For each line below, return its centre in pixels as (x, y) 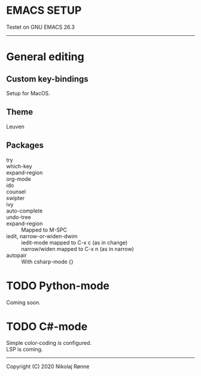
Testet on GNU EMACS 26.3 (41, 27)
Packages (25, 145)
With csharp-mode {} (47, 262)
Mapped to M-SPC (44, 230)
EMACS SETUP (44, 10)
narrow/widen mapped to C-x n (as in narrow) (78, 248)
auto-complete (25, 211)
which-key (19, 166)
